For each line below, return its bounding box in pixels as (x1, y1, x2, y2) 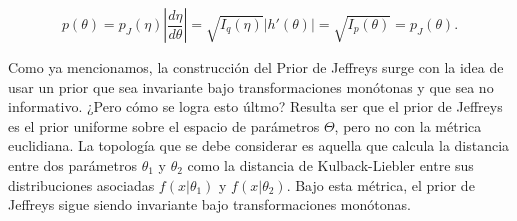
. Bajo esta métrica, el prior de (286, 174, 475, 195)
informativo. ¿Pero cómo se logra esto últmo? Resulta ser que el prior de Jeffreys (8, 96, 503, 117)
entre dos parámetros (8, 154, 137, 175)
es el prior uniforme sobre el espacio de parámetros (8, 115, 320, 136)
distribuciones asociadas (8, 174, 155, 195)
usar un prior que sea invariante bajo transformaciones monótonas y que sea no (8, 76, 494, 97)
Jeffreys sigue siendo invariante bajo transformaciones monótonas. (8, 194, 411, 215)
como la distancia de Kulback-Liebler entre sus (187, 154, 474, 175)
